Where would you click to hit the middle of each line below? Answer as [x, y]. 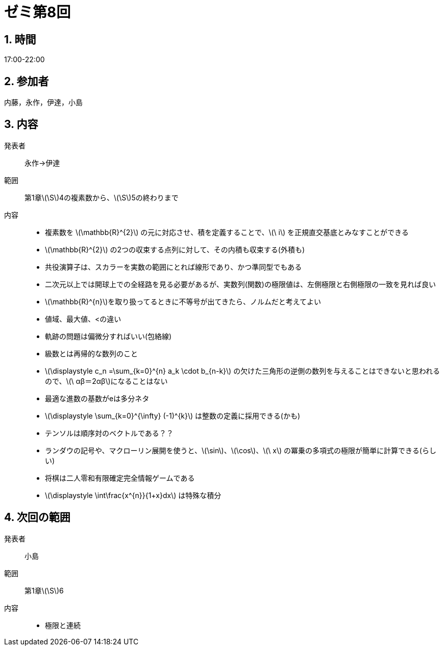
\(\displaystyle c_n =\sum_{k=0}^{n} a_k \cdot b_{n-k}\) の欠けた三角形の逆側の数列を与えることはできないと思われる [243, 371]
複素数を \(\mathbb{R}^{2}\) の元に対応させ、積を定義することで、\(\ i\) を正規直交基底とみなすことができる [227, 232]
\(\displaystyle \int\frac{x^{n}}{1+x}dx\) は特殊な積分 [133, 495]
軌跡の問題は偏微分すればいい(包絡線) [108, 336]
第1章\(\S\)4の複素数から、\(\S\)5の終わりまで [102, 197]
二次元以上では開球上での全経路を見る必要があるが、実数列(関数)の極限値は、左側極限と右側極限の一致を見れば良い [240, 284]
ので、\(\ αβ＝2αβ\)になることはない [106, 381]
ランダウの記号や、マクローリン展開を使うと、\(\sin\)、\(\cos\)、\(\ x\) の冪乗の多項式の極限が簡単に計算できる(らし [241, 450]
